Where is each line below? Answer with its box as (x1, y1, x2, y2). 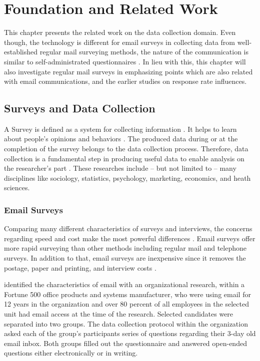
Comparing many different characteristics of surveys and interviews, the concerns (4, 223, 252, 234)
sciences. (4, 182, 30, 193)
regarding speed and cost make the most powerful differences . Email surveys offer (4, 233, 255, 243)
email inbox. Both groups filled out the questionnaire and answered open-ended (4, 338, 247, 348)
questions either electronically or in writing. (4, 348, 138, 358)
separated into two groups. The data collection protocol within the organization (4, 318, 248, 329)
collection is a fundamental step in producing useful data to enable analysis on (4, 153, 244, 163)
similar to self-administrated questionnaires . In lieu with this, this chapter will (4, 56, 246, 66)
